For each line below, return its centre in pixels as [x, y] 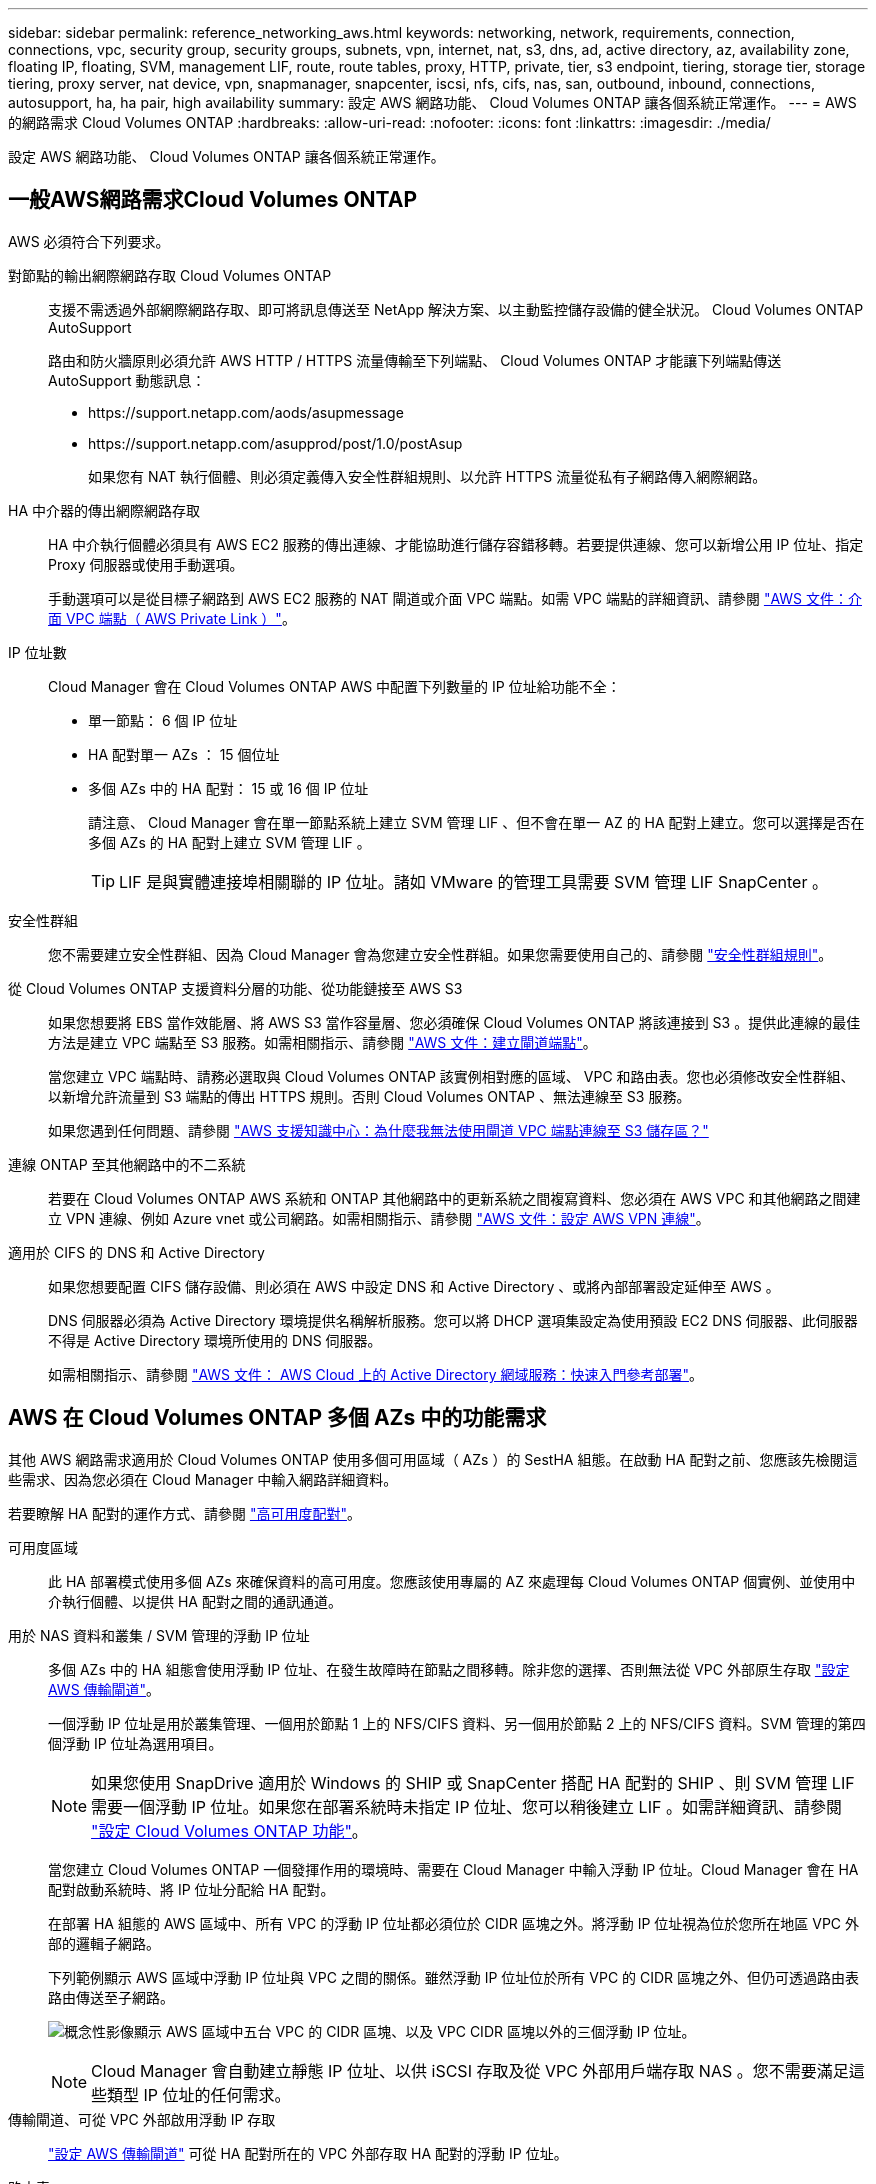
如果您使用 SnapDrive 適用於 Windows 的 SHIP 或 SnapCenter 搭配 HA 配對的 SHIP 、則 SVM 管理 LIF [473, 1782]
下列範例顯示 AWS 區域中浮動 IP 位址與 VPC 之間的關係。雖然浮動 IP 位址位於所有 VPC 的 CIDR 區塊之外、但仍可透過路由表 [454, 1977]
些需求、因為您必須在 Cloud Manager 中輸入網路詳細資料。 [203, 1479]
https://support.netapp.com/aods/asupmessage [246, 412]
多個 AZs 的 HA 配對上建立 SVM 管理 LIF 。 [229, 842]
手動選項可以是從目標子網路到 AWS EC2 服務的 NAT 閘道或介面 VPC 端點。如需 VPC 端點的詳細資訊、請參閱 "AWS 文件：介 [455, 598]
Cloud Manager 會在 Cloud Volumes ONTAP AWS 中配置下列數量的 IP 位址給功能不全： [334, 686]
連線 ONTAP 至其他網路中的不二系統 [127, 1164]
